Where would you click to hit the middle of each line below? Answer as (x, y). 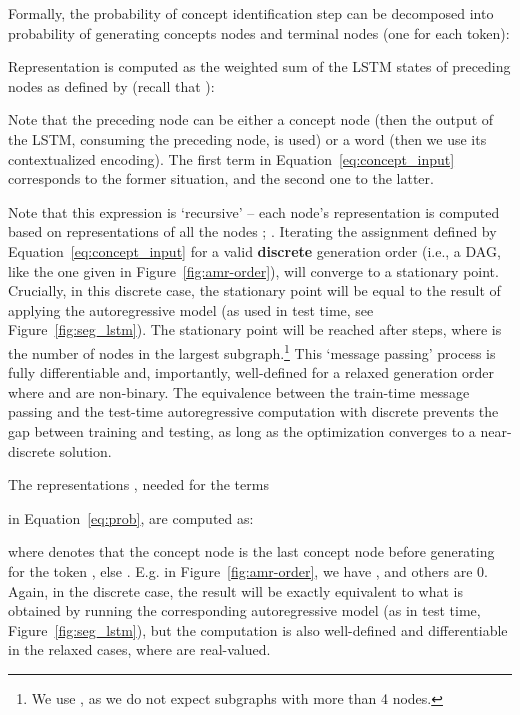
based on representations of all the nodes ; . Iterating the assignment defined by (252, 231)
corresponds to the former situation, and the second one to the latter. (221, 178)
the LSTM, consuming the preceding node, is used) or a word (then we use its (247, 138)
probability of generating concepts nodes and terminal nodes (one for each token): (259, 32)
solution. (85, 450)
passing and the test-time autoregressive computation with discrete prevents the (253, 411)
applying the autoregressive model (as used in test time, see (191, 309)
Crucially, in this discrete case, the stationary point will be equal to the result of (254, 290)
